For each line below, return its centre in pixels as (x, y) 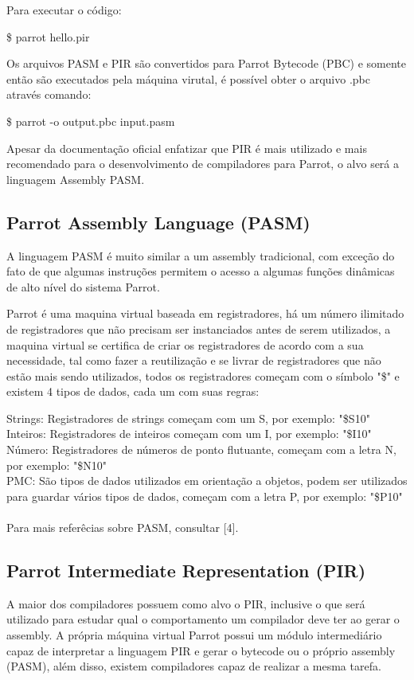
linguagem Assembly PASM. (76, 179)
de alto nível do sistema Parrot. (83, 286)
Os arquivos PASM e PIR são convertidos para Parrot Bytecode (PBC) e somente (207, 63)
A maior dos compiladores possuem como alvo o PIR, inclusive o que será (186, 603)
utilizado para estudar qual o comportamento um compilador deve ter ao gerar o (203, 619)
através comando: (49, 94)
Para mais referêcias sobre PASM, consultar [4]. (123, 528)
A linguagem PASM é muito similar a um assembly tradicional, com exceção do (201, 255)
